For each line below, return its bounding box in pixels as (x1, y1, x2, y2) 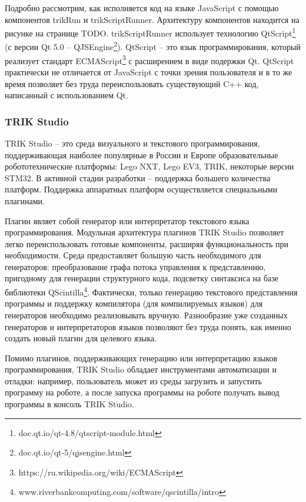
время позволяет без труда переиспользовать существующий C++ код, (5, 77, 259, 89)
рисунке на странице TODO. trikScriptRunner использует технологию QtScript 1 (5, 25, 296, 39)
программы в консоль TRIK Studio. (5, 398, 134, 410)
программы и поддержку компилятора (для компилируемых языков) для (5, 297, 263, 310)
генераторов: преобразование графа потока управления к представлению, (5, 260, 266, 272)
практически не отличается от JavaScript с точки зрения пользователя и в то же (5, 65, 292, 78)
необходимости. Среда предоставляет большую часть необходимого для (5, 249, 261, 261)
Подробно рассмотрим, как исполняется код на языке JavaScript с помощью (5, 2, 279, 14)
